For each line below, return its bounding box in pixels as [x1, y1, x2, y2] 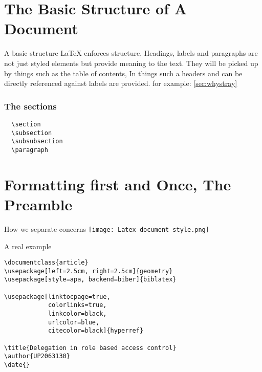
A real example [4, 240, 52, 251]
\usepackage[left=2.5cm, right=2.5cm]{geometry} [4, 267, 173, 275]
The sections [4, 99, 57, 112]
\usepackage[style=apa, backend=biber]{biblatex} [4, 276, 177, 283]
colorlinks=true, [48, 301, 107, 309]
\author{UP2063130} [4, 353, 70, 360]
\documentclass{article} [4, 259, 89, 267]
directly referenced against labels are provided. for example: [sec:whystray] [4, 78, 237, 89]
